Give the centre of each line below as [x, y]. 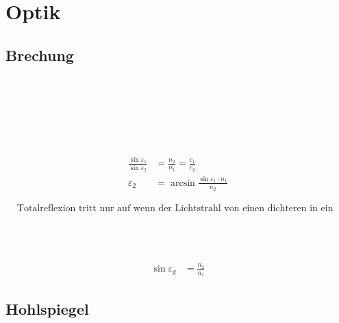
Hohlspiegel [47, 308]
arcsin [183, 183]
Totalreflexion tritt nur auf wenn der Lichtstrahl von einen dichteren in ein [175, 209]
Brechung [40, 55]
